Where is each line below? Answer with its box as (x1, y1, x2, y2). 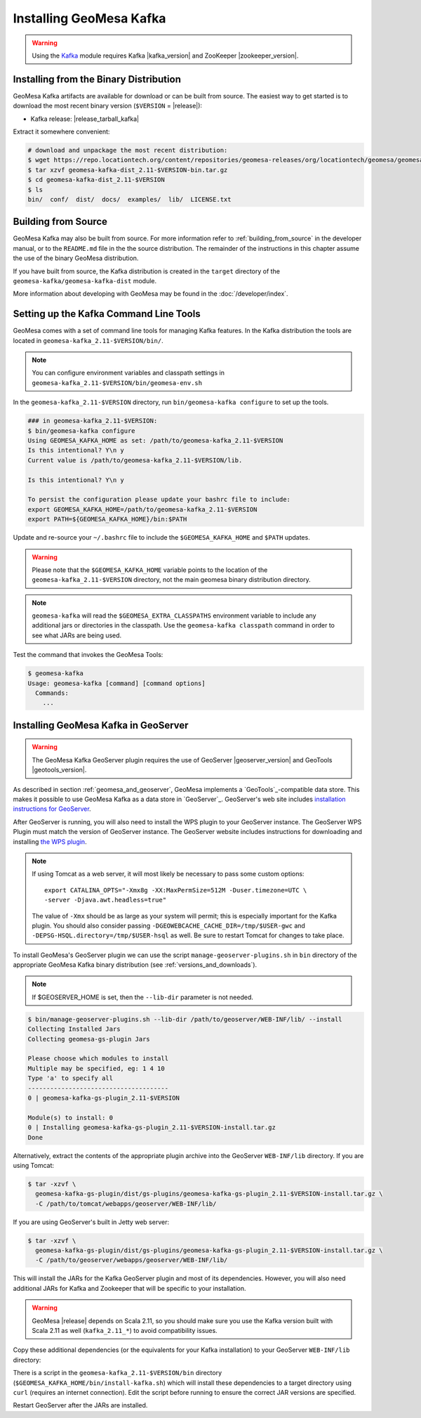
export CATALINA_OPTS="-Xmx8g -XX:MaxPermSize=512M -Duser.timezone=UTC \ (44, 886, 307, 894)
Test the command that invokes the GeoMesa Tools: (13, 651, 163, 659)
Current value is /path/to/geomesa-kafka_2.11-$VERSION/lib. (27, 456, 243, 464)
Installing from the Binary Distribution (13, 73, 182, 85)
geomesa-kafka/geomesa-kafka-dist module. (13, 277, 157, 285)
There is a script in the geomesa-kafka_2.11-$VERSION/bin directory (13, 1369, 222, 1377)
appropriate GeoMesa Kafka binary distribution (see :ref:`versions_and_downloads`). (13, 961, 258, 969)
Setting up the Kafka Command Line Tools (13, 308, 201, 320)
